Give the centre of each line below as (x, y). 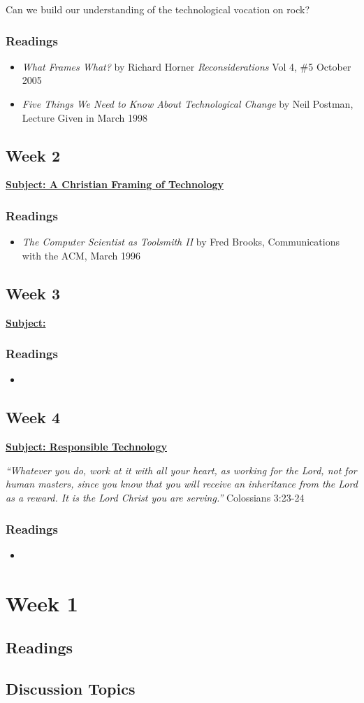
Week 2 (33, 155)
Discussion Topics (71, 688)
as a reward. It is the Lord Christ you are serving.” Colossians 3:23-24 (155, 497)
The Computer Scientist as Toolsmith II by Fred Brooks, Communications (181, 242)
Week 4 (33, 417)
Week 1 (42, 603)
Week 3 (33, 293)
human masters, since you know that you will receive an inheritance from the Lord (182, 484)
